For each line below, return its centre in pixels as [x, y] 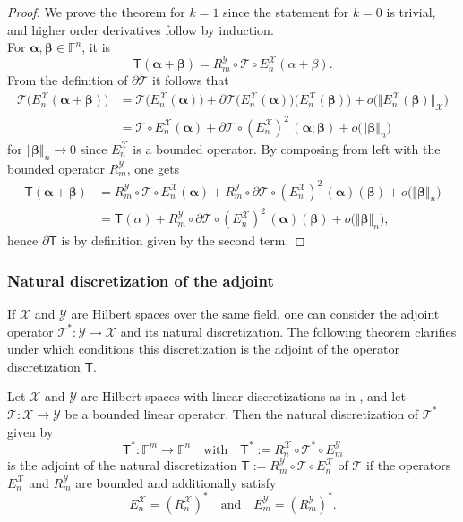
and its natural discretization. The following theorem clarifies [288, 331]
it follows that [191, 80]
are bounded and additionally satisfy [176, 482]
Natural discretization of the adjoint [141, 280]
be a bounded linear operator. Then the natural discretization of [242, 413]
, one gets [153, 168]
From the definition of [68, 80]
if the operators [408, 465]
